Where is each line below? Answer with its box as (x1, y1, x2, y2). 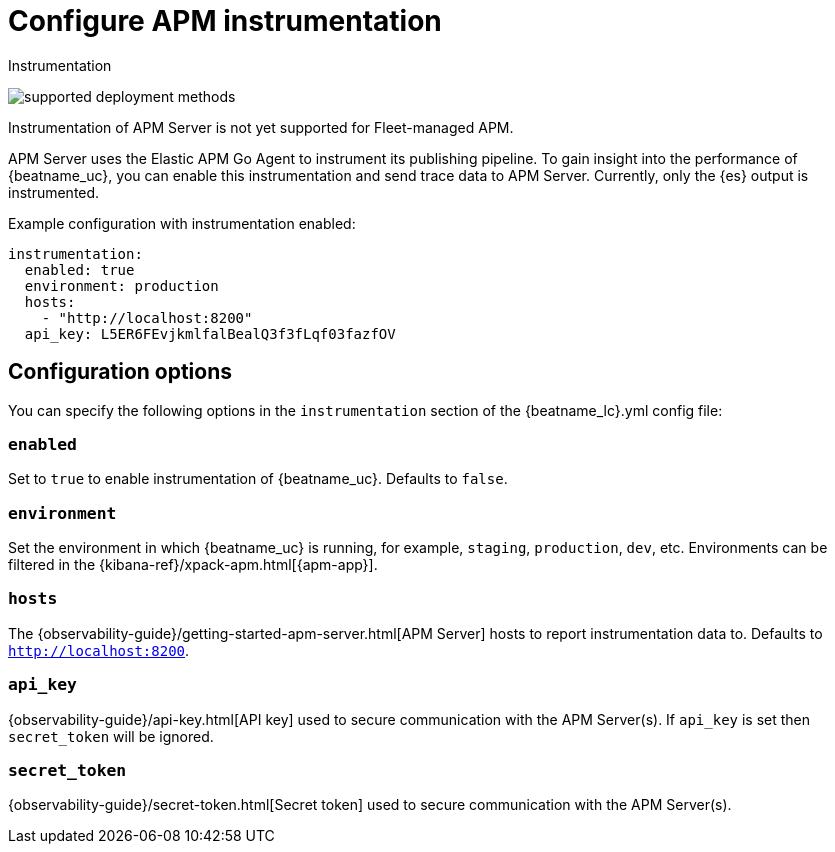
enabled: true (24, 261, 135, 278)
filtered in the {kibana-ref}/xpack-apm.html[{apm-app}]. (8, 556, 378, 574)
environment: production (24, 277, 219, 294)
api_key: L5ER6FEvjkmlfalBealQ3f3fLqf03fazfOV (24, 325, 396, 342)
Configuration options (8, 359, 233, 385)
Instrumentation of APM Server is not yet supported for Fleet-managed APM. (8, 118, 514, 136)
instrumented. (8, 183, 100, 201)
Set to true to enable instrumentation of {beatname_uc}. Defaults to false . (8, 470, 508, 488)
